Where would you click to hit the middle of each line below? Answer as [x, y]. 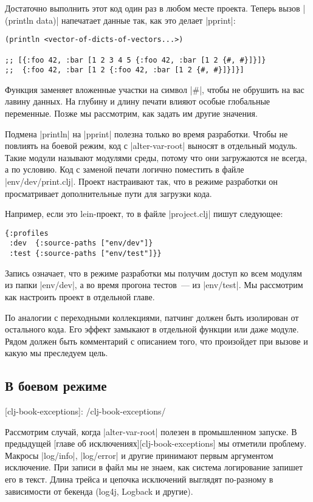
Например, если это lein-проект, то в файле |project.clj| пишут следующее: [144, 214]
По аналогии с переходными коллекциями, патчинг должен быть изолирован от [152, 317]
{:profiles [27, 233]
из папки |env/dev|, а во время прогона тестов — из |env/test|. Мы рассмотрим [154, 285]
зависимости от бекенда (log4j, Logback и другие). [99, 491]
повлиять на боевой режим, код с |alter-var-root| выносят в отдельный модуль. [151, 146]
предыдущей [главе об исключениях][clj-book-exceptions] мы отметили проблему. [156, 443]
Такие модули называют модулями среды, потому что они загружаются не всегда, [156, 157]
